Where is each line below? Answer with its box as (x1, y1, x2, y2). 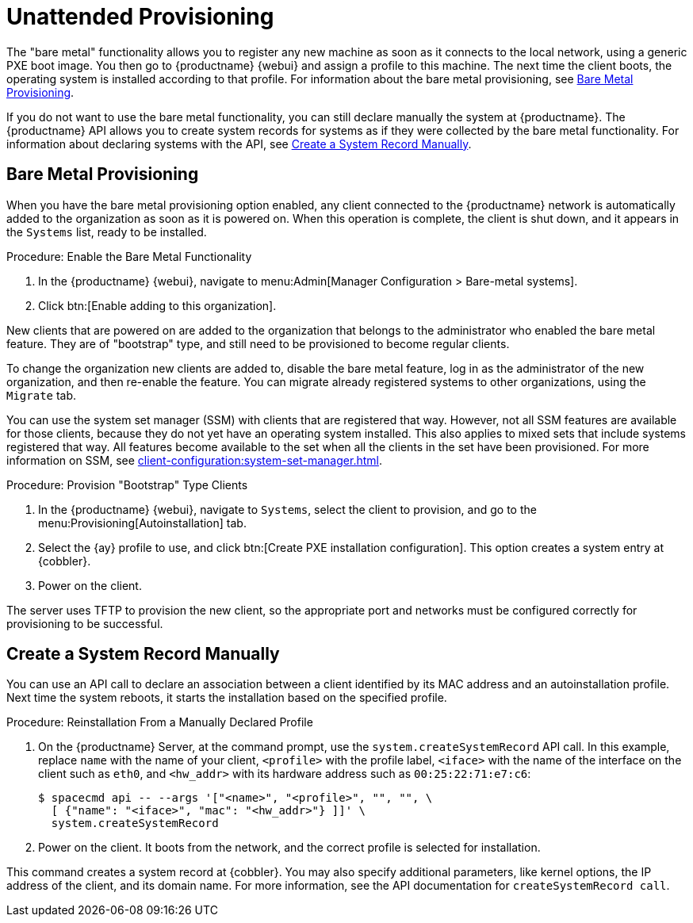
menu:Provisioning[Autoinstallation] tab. (38, 515, 247, 530)
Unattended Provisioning (6, 3, 274, 30)
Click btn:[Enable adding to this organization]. (38, 298, 277, 312)
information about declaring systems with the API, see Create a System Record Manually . (6, 136, 472, 151)
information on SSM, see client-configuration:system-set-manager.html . (6, 453, 382, 467)
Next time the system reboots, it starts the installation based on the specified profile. (6, 691, 447, 705)
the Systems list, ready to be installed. (6, 224, 207, 239)
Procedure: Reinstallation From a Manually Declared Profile (6, 715, 313, 730)
